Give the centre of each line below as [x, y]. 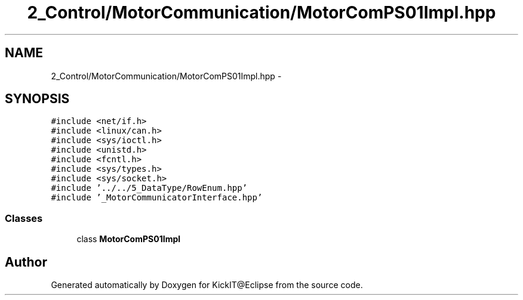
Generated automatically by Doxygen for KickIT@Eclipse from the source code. [207, 285]
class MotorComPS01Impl [129, 239]
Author [26, 262]
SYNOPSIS [37, 99]
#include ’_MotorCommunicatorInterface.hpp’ [157, 198]
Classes [24, 218]
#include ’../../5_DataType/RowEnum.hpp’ [149, 188]
